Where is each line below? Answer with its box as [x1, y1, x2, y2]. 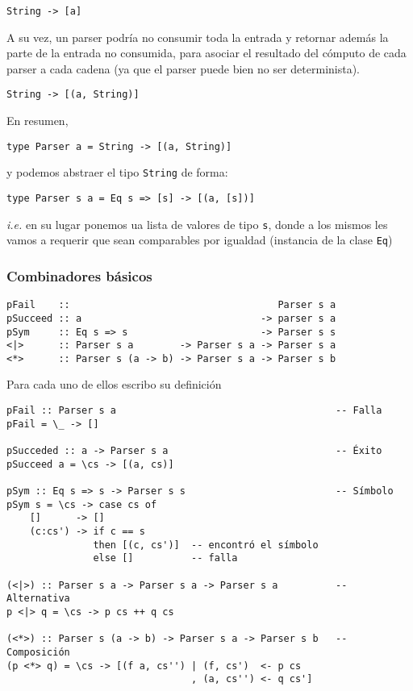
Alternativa [6, 593, 70, 605]
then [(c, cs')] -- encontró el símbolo [93, 539, 319, 551]
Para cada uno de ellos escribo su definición [6, 376, 222, 393]
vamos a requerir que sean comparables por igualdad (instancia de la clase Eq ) [6, 231, 393, 248]
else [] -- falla [93, 552, 238, 564]
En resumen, [6, 112, 69, 129]
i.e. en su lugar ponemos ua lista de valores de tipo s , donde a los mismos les [6, 215, 388, 232]
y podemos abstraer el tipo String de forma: [6, 164, 228, 181]
